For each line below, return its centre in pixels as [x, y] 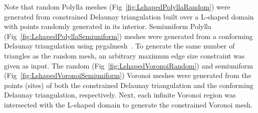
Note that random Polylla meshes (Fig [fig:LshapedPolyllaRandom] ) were [117, 6]
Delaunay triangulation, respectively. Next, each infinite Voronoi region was [120, 95]
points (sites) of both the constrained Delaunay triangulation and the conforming [129, 85]
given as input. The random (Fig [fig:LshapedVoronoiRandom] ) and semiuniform [128, 65]
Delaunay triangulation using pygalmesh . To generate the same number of [119, 46]
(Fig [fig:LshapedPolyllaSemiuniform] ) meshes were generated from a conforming [128, 36]
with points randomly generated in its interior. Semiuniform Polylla [108, 26]
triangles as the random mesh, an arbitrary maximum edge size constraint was [124, 55]
